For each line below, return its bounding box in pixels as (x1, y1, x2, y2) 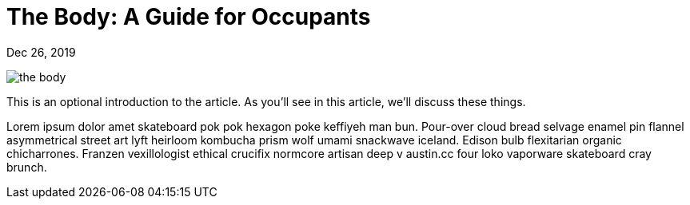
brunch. (6, 160, 47, 174)
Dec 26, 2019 (6, 45, 76, 59)
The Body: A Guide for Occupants (6, 3, 371, 30)
